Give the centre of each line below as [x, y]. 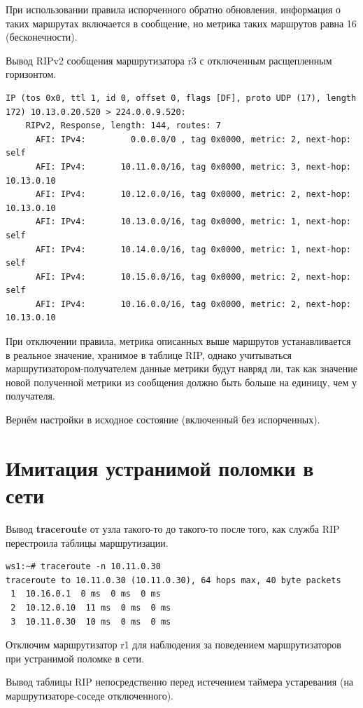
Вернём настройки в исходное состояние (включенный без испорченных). [163, 420]
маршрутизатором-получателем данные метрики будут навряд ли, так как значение [181, 368]
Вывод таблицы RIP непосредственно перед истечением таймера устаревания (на [180, 682]
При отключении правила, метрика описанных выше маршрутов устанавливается [178, 341]
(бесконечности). [42, 37]
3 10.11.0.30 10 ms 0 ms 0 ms [91, 621]
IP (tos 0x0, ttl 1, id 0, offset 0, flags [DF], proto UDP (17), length [181, 98]
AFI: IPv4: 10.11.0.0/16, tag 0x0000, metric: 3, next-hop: [193, 166]
